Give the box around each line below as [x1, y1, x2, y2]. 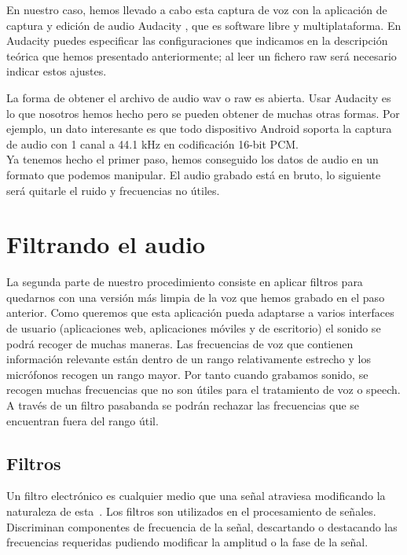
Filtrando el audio [6, 228, 206, 260]
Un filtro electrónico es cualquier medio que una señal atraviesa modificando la [6, 487, 386, 504]
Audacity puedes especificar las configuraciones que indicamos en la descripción [6, 32, 388, 49]
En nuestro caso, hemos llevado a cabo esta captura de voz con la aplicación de [6, 2, 387, 17]
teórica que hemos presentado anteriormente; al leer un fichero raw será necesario [6, 47, 397, 64]
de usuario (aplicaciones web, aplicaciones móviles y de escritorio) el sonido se [6, 320, 381, 336]
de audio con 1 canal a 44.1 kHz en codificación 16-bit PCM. [6, 135, 299, 152]
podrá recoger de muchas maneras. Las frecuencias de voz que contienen [6, 335, 354, 351]
